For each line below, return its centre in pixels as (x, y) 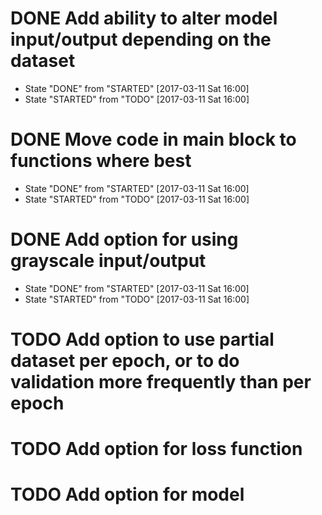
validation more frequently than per (161, 382)
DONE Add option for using (124, 239)
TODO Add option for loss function (156, 449)
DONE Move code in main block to (153, 139)
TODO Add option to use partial (142, 339)
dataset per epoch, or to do (125, 361)
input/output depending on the (141, 39)
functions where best (101, 161)
